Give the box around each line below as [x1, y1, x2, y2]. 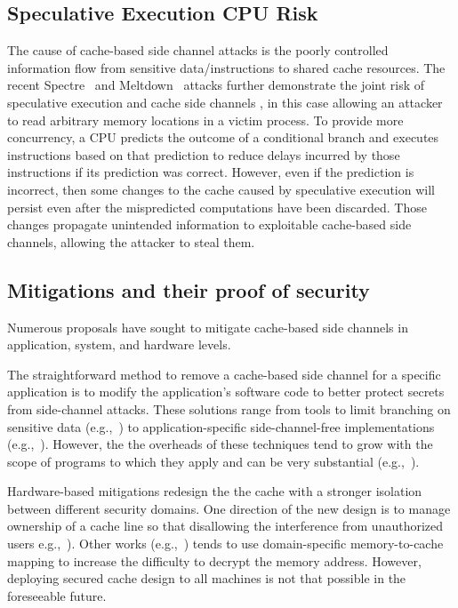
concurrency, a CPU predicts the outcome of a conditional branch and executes [7, 128, 439, 147]
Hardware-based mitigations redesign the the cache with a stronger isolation [7, 482, 422, 500]
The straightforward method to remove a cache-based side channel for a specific [7, 364, 441, 383]
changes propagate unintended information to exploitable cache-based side [7, 215, 412, 234]
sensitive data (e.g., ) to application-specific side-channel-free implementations [7, 417, 435, 436]
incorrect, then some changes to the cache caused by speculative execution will [7, 180, 435, 198]
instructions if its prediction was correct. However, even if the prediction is [7, 163, 414, 181]
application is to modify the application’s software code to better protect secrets [7, 382, 445, 401]
